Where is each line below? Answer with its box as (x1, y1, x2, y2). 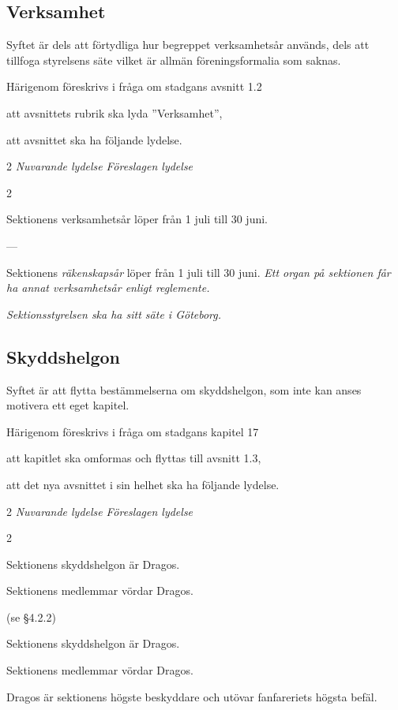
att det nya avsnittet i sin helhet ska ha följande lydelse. (6, 476, 280, 492)
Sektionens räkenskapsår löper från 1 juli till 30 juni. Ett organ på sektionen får (6, 263, 391, 280)
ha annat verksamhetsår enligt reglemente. (6, 279, 210, 296)
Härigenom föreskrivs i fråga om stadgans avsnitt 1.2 (6, 78, 262, 95)
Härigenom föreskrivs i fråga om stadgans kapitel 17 (6, 423, 259, 439)
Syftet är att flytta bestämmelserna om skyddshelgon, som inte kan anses (6, 381, 362, 398)
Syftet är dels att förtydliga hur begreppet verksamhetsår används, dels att (6, 36, 370, 53)
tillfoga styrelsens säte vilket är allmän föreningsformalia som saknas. (6, 51, 341, 68)
